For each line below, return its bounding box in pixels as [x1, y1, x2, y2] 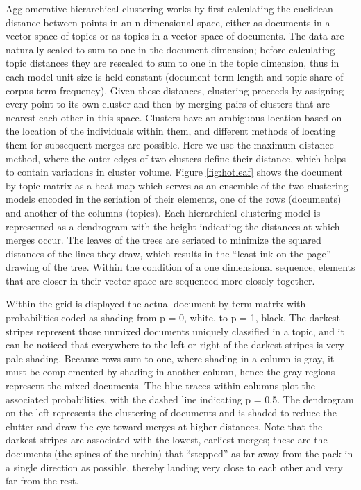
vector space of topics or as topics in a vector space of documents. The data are [6, 28, 344, 43]
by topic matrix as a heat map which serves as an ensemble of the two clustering [6, 178, 349, 192]
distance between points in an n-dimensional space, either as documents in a [6, 15, 330, 29]
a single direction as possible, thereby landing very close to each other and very [6, 459, 343, 474]
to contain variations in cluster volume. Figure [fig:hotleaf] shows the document [6, 164, 343, 179]
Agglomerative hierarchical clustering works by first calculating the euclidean [6, 1, 333, 15]
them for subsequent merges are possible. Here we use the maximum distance [6, 137, 334, 151]
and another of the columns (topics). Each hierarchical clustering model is [6, 205, 321, 219]
